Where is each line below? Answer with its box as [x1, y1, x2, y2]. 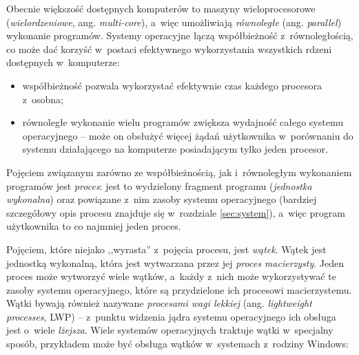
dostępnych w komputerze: [6, 55, 120, 69]
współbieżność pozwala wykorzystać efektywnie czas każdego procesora [22, 78, 322, 92]
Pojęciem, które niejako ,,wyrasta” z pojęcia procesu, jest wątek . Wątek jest [6, 241, 327, 256]
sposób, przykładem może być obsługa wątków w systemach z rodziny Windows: [6, 336, 349, 351]
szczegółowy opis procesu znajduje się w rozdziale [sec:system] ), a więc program [6, 205, 345, 219]
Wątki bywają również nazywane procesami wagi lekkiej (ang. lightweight [6, 296, 312, 310]
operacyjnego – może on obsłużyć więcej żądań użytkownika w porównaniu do [22, 128, 353, 142]
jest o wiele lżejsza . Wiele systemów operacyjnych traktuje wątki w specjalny [6, 323, 334, 337]
